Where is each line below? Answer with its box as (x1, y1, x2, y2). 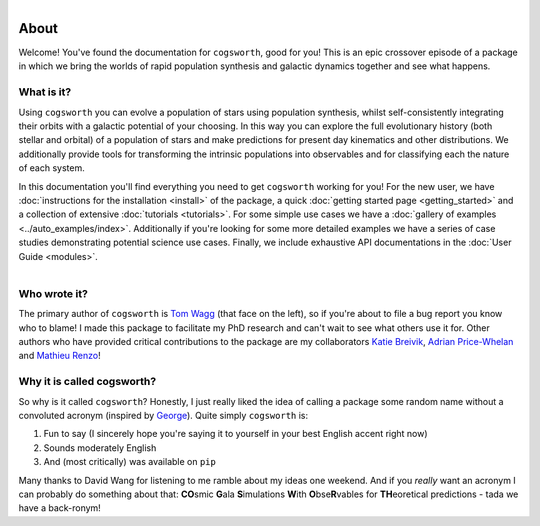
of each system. (18, 162, 85, 174)
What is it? (18, 85, 72, 99)
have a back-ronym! (18, 502, 102, 514)
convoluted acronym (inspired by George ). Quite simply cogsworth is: (18, 410, 309, 421)
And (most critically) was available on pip (43, 456, 217, 468)
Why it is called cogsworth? (18, 375, 157, 389)
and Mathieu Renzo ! (18, 350, 101, 362)
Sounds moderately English (43, 441, 157, 454)
